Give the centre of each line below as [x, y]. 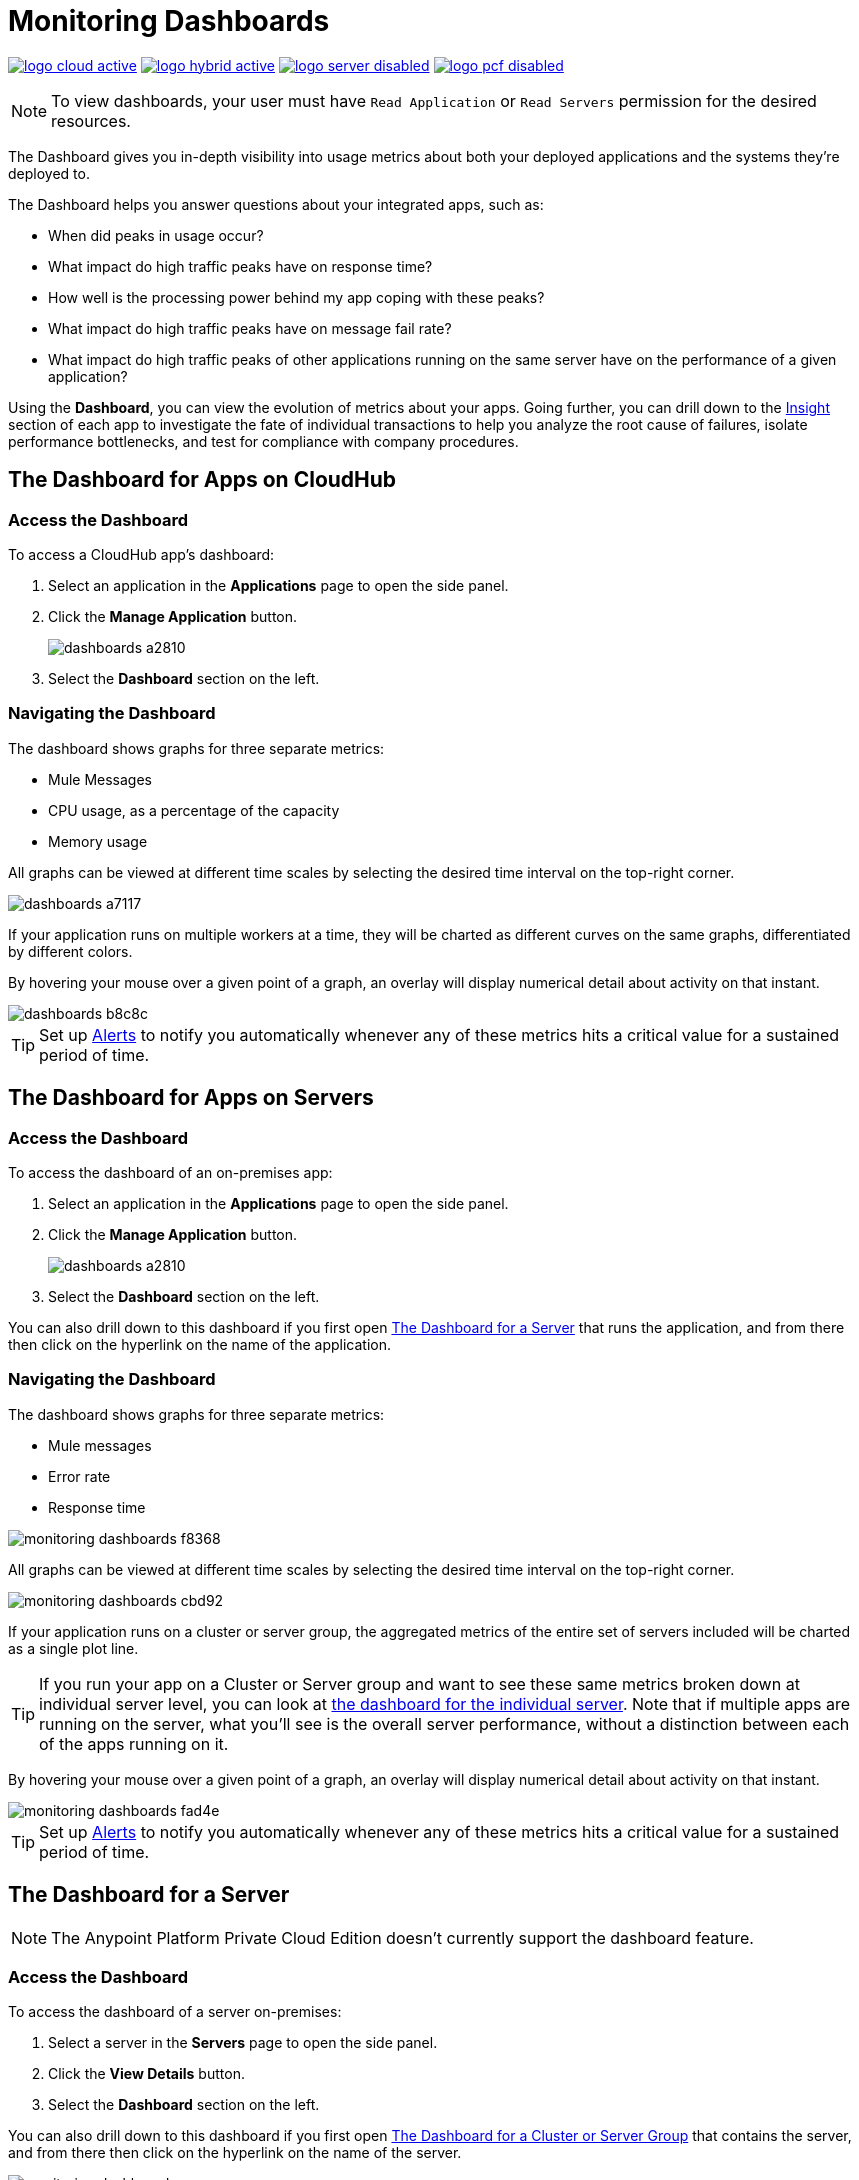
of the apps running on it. [134, 1743]
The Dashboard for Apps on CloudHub [202, 480]
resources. [91, 120]
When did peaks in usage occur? [156, 235]
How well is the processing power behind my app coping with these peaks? [296, 297]
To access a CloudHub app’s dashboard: [141, 554]
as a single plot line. [73, 1648]
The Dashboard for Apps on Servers [191, 1098]
